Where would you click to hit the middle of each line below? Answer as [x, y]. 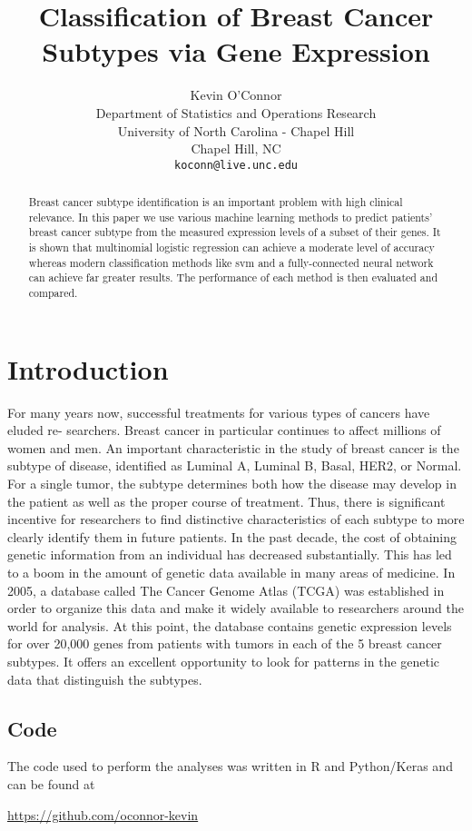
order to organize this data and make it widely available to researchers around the [236, 608]
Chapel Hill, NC [236, 148]
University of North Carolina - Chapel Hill [236, 130]
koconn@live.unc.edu [236, 165]
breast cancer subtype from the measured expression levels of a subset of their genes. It [235, 232]
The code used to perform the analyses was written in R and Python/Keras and [230, 766]
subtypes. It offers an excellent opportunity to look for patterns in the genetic [224, 661]
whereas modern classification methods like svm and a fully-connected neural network [231, 262]
